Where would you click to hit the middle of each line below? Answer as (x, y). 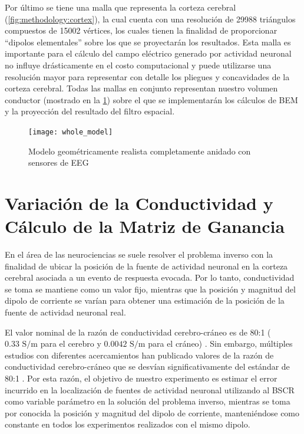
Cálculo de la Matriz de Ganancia (145, 226)
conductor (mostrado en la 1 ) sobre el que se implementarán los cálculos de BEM (151, 99)
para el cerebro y (71, 343)
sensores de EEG (59, 162)
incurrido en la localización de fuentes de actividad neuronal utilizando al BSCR (150, 389)
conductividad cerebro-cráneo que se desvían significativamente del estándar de (147, 366)
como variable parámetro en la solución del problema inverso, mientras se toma (148, 401)
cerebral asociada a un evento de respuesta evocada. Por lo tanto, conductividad (150, 277)
